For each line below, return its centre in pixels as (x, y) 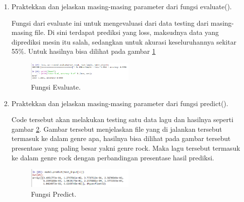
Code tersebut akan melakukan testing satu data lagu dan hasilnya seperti (122, 119)
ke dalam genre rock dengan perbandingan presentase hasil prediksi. (113, 157)
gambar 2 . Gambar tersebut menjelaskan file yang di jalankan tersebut (117, 129)
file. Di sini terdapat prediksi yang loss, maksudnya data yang (127, 32)
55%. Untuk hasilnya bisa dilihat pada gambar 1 (83, 51)
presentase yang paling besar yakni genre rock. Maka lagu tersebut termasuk (126, 148)
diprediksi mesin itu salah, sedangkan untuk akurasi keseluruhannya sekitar (124, 41)
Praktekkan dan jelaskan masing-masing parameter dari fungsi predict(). (120, 103)
